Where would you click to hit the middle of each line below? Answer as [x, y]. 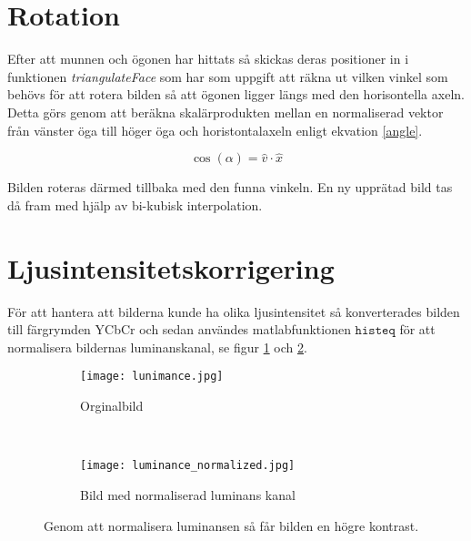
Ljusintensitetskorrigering [171, 267]
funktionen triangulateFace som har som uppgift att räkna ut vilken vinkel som [228, 76]
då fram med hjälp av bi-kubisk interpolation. [135, 204]
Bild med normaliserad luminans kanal [188, 494]
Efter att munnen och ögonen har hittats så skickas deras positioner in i [208, 59]
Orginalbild [112, 406]
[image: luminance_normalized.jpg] [188, 466]
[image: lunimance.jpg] [152, 377]
